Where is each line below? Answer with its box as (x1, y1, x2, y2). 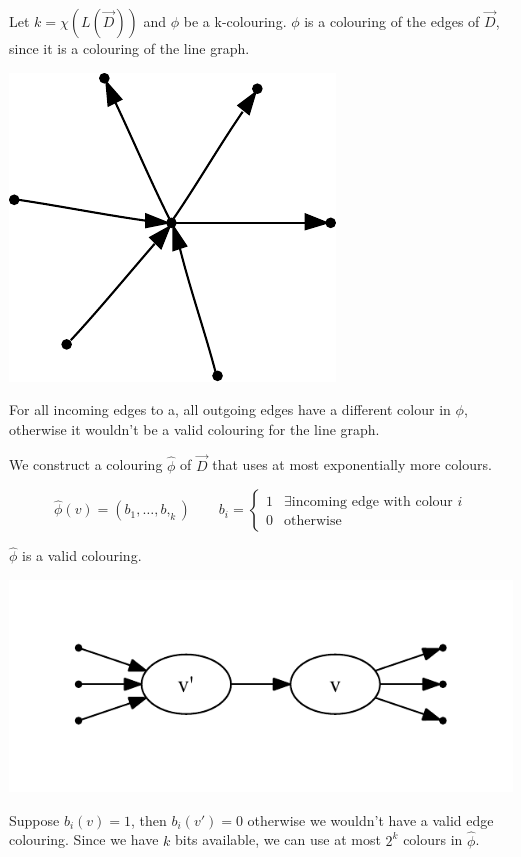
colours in (403, 829, 463, 850)
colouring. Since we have (9, 829, 159, 850)
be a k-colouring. (183, 11, 287, 31)
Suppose (9, 809, 60, 830)
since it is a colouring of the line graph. (9, 38, 250, 58)
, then (131, 809, 167, 830)
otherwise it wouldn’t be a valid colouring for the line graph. (9, 418, 380, 439)
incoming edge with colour (291, 495, 453, 510)
